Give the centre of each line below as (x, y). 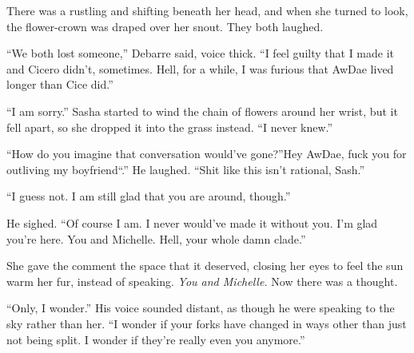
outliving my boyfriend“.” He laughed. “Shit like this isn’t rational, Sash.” (185, 169)
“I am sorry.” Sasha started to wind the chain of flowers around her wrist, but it (202, 111)
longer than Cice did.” (60, 84)
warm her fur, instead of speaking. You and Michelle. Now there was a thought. (202, 281)
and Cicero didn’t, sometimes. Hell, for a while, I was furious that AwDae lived (200, 68)
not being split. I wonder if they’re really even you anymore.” (156, 339)
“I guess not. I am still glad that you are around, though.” (149, 196)
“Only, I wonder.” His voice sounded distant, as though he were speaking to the (201, 308)
